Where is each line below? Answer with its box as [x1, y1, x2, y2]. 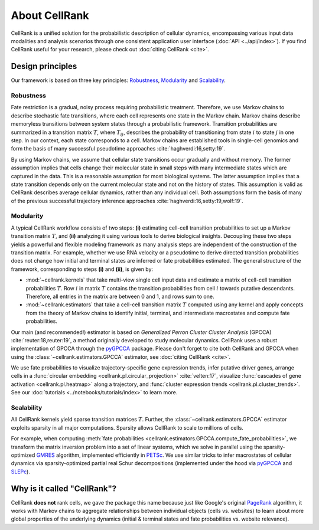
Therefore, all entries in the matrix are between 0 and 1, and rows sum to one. [25, 293, 214, 300]
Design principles [11, 61, 77, 71]
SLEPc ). [11, 468, 31, 475]
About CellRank [11, 9, 89, 22]
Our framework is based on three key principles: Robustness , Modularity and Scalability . [11, 77, 226, 84]
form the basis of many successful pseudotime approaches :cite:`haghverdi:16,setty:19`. [11, 145, 226, 152]
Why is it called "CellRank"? [11, 483, 117, 493]
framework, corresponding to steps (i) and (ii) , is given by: [11, 266, 154, 273]
